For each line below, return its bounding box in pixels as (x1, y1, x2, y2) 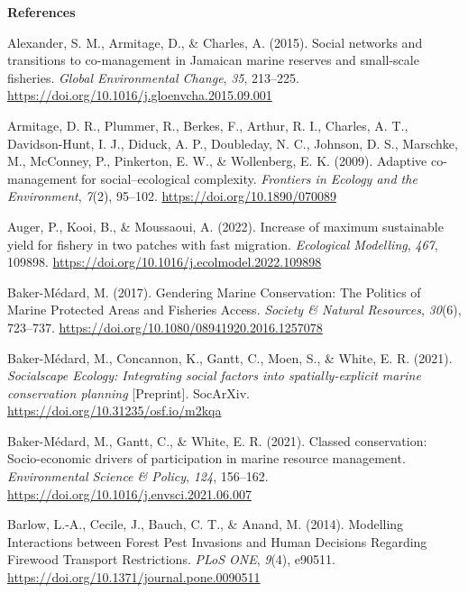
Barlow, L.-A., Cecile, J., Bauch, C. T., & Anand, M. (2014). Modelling (7, 515, 404, 534)
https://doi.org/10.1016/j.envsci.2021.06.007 (7, 484, 252, 503)
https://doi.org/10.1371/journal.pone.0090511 (7, 568, 261, 587)
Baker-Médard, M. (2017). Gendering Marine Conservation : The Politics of (7, 282, 421, 301)
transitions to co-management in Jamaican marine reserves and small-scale (7, 50, 419, 69)
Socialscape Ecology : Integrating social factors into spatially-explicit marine (7, 366, 421, 385)
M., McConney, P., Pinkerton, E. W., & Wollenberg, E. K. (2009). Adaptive (7, 151, 427, 170)
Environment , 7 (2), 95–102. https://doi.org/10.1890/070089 (7, 187, 336, 205)
